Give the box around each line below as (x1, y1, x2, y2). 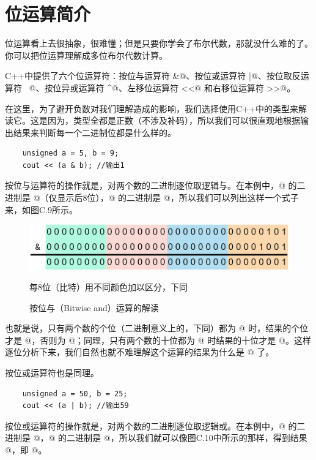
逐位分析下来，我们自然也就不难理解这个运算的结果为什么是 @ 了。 (5, 345, 274, 358)
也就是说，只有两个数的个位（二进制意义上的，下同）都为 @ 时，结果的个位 (5, 322, 309, 334)
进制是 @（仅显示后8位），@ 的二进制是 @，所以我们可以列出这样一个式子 (5, 191, 299, 204)
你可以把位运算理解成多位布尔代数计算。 (5, 48, 167, 61)
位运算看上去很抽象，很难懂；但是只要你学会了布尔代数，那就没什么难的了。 (5, 37, 313, 50)
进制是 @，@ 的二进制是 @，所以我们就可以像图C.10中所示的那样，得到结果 (5, 431, 307, 444)
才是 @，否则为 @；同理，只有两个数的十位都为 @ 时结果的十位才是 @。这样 (5, 333, 311, 346)
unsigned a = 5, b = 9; (22, 149, 119, 158)
